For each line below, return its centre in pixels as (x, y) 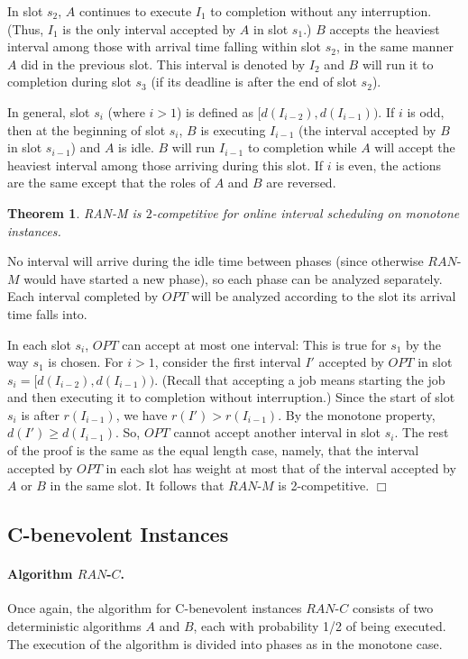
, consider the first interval (228, 362)
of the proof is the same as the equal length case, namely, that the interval (213, 450)
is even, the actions (389, 165)
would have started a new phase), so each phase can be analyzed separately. (233, 278)
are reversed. (301, 183)
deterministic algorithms (74, 626)
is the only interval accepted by (149, 28)
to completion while (302, 147)
